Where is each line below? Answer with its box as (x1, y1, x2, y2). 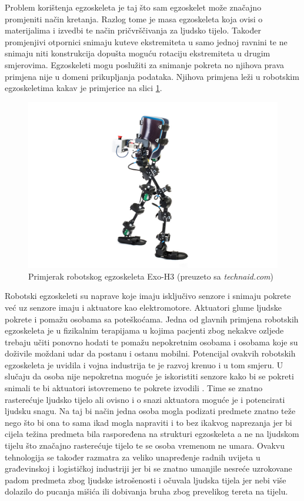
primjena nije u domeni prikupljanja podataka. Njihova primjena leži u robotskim (5, 70, 299, 82)
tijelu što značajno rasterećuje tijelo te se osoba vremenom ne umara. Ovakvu (5, 439, 285, 452)
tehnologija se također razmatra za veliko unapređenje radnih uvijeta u (5, 450, 260, 463)
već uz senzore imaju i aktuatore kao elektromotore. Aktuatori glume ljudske (5, 301, 282, 313)
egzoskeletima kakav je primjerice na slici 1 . (5, 82, 162, 94)
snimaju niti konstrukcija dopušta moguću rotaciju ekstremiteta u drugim (5, 47, 270, 59)
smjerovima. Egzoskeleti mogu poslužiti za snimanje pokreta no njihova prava (5, 58, 285, 70)
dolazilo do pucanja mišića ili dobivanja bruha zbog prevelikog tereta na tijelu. (5, 485, 288, 497)
